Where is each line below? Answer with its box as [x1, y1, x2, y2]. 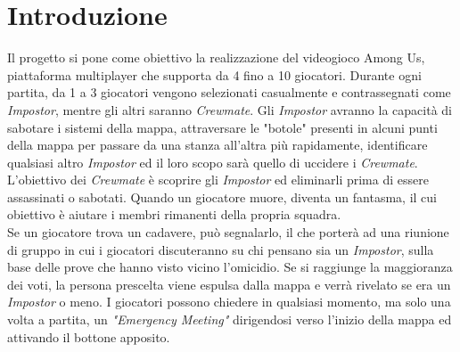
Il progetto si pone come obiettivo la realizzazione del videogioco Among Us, [7, 48, 425, 67]
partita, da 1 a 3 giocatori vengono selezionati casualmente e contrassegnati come [7, 83, 451, 102]
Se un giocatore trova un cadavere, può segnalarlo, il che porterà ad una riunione [7, 223, 449, 241]
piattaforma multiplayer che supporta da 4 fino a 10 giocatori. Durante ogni [7, 65, 422, 84]
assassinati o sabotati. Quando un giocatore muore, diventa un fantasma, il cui [7, 187, 438, 206]
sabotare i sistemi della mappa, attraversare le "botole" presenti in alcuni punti [7, 118, 438, 136]
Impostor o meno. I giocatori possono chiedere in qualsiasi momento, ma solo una [7, 292, 451, 311]
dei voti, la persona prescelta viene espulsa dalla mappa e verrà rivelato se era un [7, 274, 451, 293]
